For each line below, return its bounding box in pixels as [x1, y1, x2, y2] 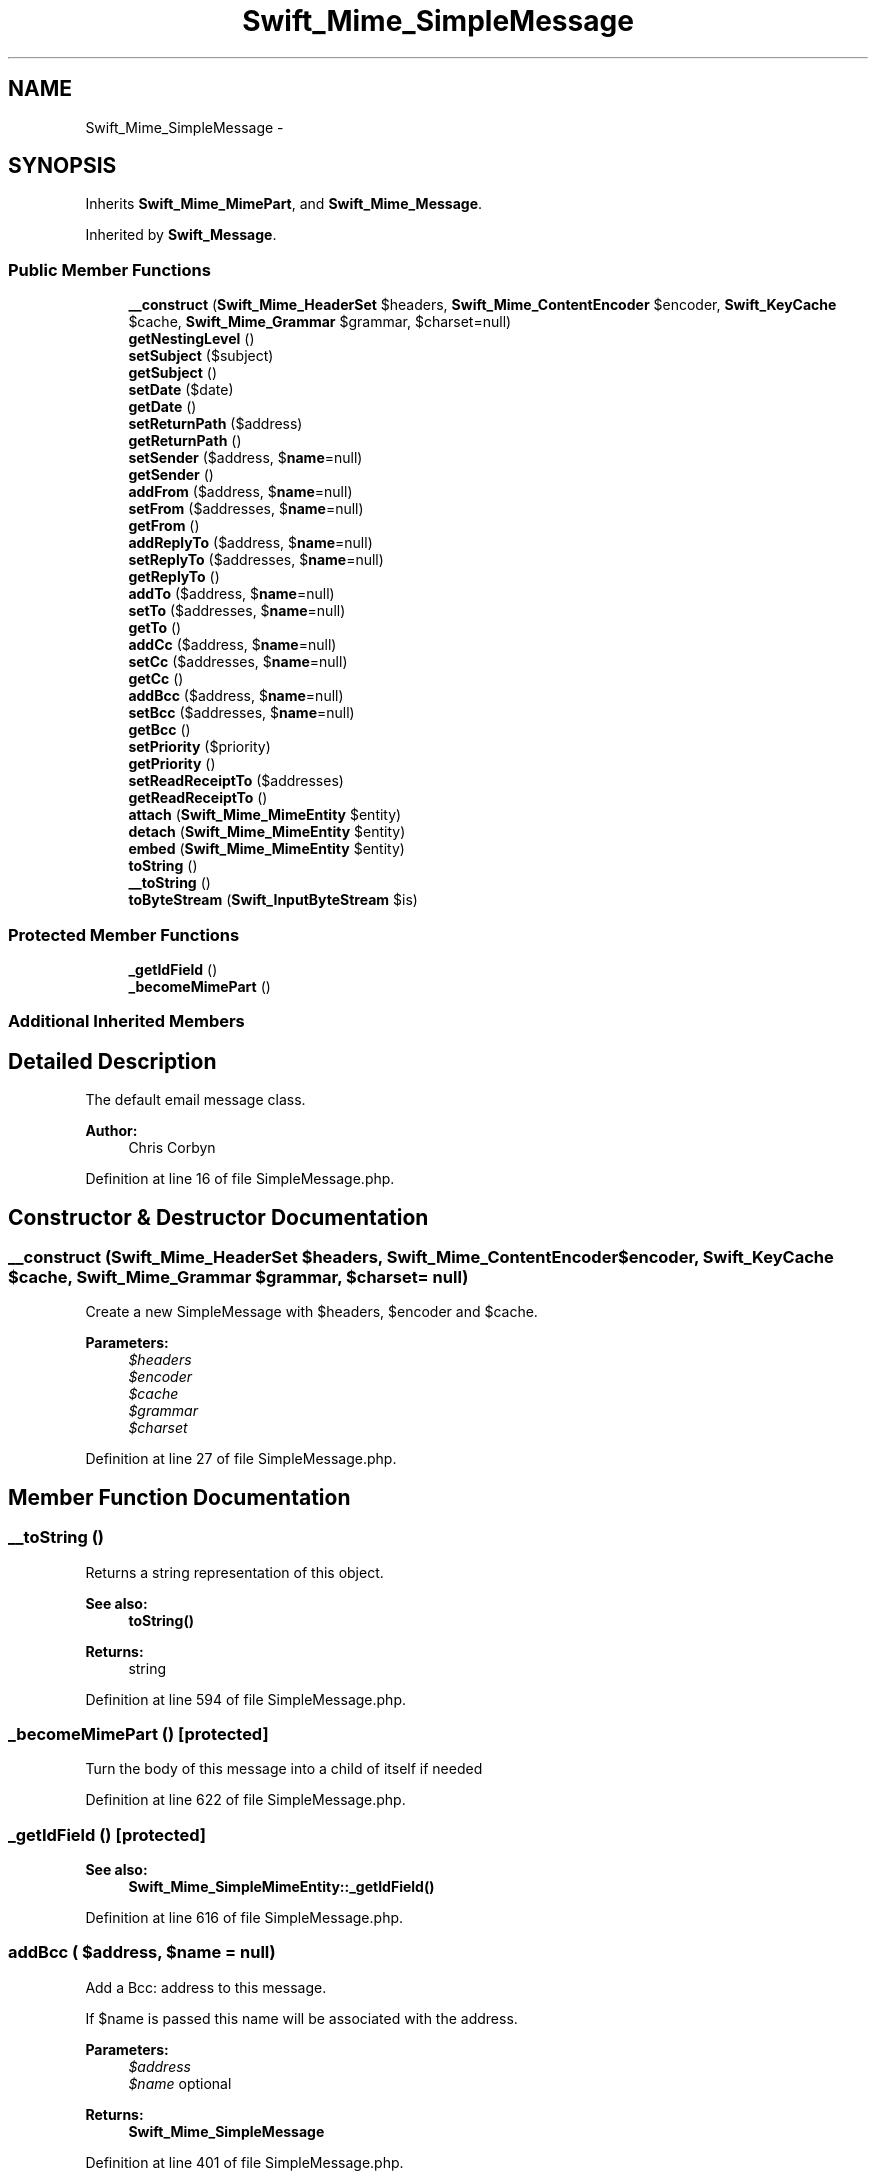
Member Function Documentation [8, 1484, 351, 1510]
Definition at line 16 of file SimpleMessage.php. [85, 1170, 395, 1188]
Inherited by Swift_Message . [85, 226, 277, 244]
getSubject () [128, 364, 218, 382]
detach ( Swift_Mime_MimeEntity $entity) [128, 823, 406, 841]
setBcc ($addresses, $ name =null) [128, 704, 355, 722]
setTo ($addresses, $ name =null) [128, 602, 346, 620]
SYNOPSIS [8, 153, 117, 179]
